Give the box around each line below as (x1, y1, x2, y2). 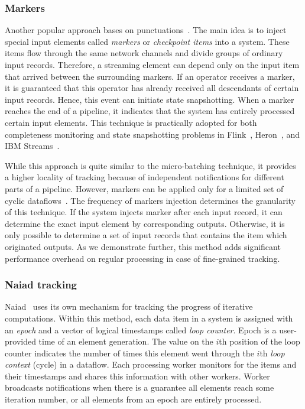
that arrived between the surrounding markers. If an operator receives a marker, (5, 70, 295, 82)
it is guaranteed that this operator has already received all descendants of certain (5, 82, 299, 94)
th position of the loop (219, 335, 300, 348)
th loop (259, 346, 285, 359)
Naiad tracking (5, 277, 77, 292)
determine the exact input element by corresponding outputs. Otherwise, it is (5, 217, 285, 229)
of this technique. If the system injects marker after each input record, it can (5, 206, 283, 218)
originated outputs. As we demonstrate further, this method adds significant (5, 240, 281, 252)
